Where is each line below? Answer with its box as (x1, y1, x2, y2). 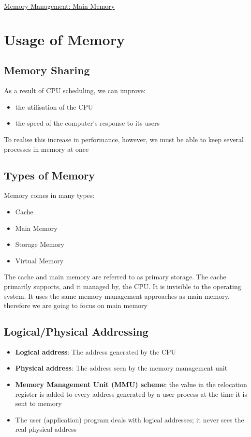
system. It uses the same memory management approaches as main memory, (4, 291, 230, 301)
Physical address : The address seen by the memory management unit (15, 363, 228, 373)
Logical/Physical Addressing (4, 324, 148, 339)
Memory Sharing (4, 63, 90, 78)
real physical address (15, 424, 77, 434)
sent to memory (15, 398, 62, 408)
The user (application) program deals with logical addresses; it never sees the (15, 414, 244, 424)
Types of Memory (4, 167, 95, 182)
